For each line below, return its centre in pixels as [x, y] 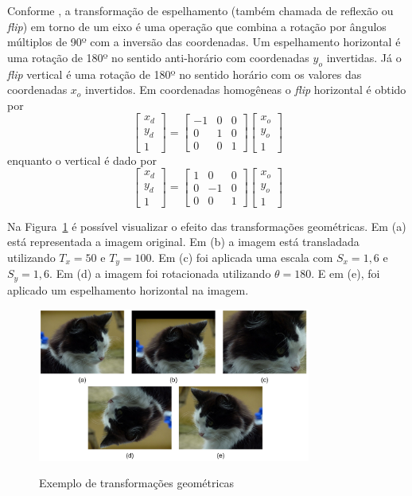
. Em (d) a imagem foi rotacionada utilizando [160, 273]
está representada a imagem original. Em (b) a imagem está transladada [183, 242]
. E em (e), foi [346, 273]
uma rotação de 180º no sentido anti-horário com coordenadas [158, 57]
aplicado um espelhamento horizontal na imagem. [128, 289]
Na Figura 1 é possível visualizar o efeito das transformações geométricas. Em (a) [207, 226]
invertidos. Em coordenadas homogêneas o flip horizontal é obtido [246, 90]
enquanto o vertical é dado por [82, 160]
